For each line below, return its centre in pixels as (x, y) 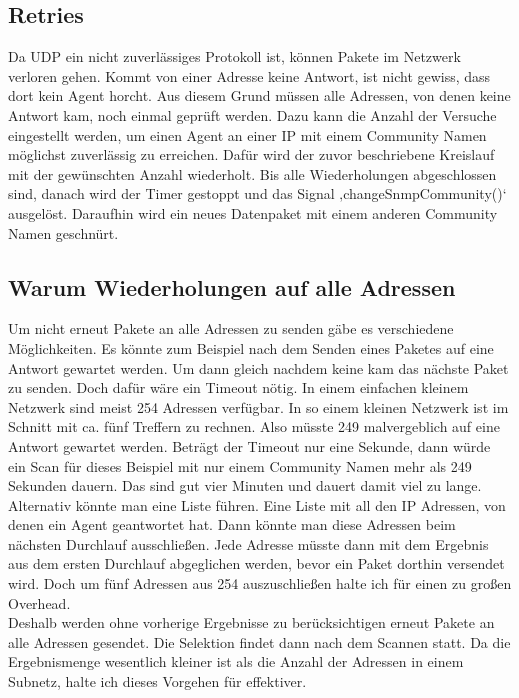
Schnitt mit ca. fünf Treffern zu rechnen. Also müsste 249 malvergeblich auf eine (254, 426)
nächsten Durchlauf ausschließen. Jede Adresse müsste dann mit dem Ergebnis (248, 543)
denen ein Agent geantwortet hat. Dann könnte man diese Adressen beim (232, 524)
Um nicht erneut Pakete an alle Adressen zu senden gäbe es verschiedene (231, 328)
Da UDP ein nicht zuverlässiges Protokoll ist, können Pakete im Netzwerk (234, 56)
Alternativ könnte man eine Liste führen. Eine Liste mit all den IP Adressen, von (257, 504)
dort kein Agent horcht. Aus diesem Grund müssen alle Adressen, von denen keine (259, 95)
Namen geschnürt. (63, 232)
